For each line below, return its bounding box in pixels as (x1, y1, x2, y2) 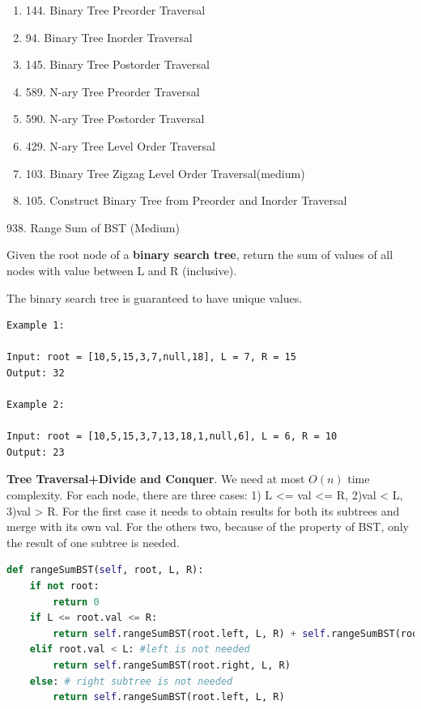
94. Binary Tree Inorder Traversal (25, 28, 193, 45)
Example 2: (6, 399, 65, 411)
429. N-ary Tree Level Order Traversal (25, 137, 216, 154)
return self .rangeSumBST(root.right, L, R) (53, 660, 291, 671)
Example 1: (6, 320, 65, 332)
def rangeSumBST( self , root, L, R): (6, 564, 204, 576)
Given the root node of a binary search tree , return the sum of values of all (6, 246, 393, 263)
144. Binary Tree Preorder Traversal (25, 2, 206, 18)
